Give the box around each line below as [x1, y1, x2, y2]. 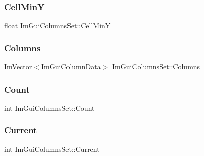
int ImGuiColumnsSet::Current [4, 143, 100, 154]
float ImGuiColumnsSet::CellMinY [4, 20, 111, 31]
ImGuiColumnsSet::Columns [112, 61, 200, 72]
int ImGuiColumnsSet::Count [4, 102, 95, 113]
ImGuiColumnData [41, 61, 101, 72]
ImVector [4, 61, 32, 72]
